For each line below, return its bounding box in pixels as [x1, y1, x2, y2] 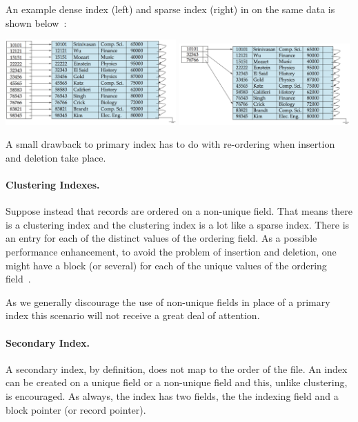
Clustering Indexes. [6, 178, 100, 192]
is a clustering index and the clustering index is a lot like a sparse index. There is [6, 217, 350, 231]
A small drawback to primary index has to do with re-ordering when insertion [6, 137, 335, 151]
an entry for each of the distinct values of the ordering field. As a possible [6, 231, 317, 245]
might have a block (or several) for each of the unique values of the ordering [6, 258, 327, 272]
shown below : [6, 15, 67, 30]
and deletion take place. [6, 150, 106, 164]
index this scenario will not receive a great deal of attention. [6, 308, 260, 323]
